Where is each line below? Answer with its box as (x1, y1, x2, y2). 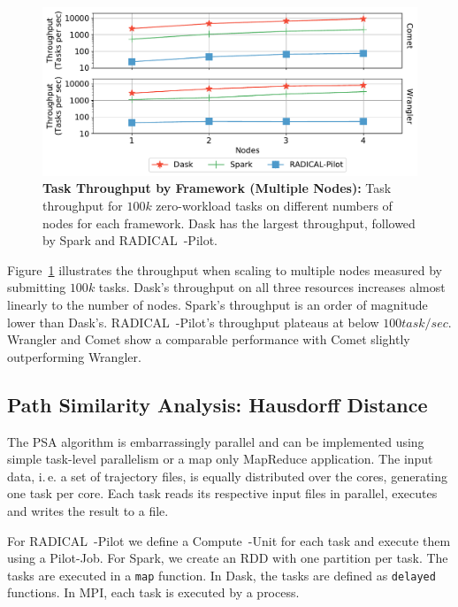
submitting (7, 278, 66, 296)
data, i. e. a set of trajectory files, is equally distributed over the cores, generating (7, 466, 448, 485)
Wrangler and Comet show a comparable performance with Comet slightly (7, 330, 410, 349)
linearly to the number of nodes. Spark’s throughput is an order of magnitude (7, 296, 428, 314)
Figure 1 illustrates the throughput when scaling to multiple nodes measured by (7, 260, 442, 279)
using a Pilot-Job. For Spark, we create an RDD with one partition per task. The (7, 549, 448, 567)
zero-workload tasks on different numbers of (156, 196, 393, 215)
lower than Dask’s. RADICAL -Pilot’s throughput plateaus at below (7, 312, 379, 331)
